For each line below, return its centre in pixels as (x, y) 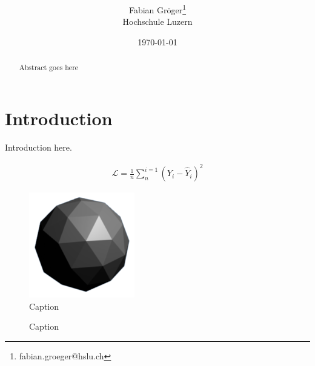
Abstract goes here (49, 67)
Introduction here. (38, 147)
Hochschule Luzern (157, 21)
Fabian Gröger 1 (157, 9)
